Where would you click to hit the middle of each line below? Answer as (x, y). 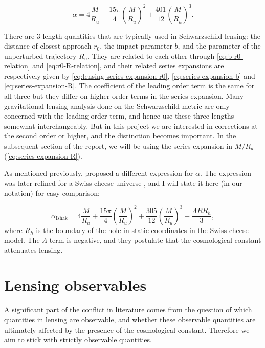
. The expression (226, 173)
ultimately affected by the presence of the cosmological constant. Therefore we (127, 329)
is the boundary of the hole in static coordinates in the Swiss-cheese (142, 230)
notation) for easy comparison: (52, 193)
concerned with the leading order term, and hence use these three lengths (119, 116)
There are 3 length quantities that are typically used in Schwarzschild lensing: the (132, 36)
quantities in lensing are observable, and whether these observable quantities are (130, 319)
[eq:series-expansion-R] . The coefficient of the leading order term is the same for (129, 86)
